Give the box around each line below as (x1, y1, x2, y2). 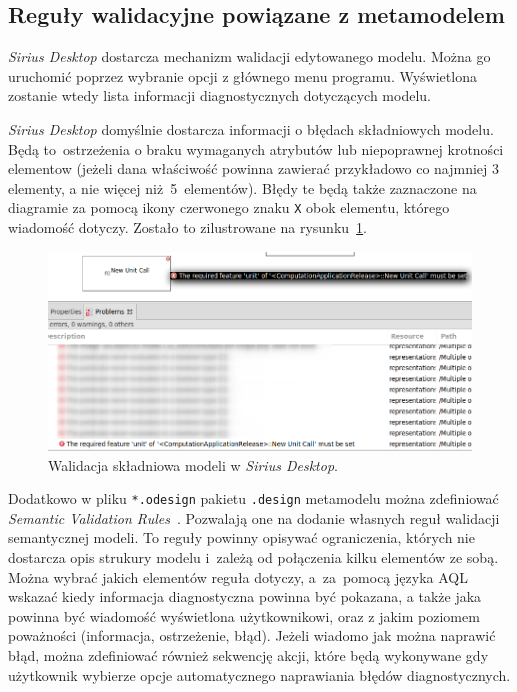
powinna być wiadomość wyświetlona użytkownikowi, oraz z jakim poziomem (8, 605, 480, 626)
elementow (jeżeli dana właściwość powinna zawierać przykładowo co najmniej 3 (8, 158, 500, 179)
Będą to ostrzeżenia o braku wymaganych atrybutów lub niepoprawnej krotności (8, 138, 504, 159)
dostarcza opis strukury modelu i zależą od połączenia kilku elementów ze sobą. (8, 547, 499, 568)
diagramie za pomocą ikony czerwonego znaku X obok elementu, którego (8, 197, 450, 218)
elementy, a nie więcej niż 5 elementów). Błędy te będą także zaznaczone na (8, 177, 477, 198)
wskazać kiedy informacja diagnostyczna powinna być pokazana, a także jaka (8, 586, 482, 607)
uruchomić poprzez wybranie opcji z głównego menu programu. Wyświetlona (8, 65, 477, 86)
